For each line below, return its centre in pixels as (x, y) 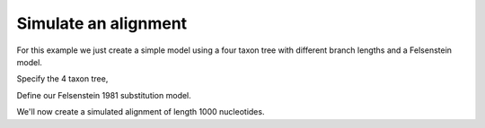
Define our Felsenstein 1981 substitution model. (104, 95)
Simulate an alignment (102, 23)
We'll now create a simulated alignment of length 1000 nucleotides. (141, 112)
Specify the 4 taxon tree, (62, 79)
